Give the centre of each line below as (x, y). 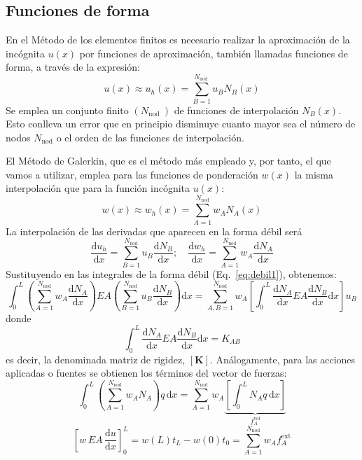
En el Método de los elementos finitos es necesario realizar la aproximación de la (178, 40)
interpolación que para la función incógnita (98, 188)
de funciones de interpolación (236, 110)
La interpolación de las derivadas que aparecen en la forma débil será (154, 231)
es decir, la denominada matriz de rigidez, (96, 359)
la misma (314, 174)
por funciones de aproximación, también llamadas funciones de (214, 53)
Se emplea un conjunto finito (67, 110)
